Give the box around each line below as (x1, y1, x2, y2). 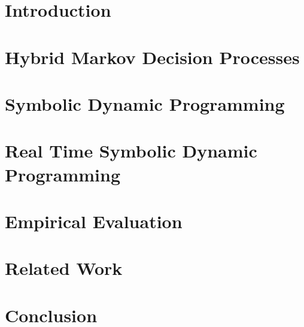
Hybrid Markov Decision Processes (5, 44, 300, 69)
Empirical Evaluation (5, 208, 183, 233)
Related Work (5, 256, 123, 280)
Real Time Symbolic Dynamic (5, 138, 257, 163)
